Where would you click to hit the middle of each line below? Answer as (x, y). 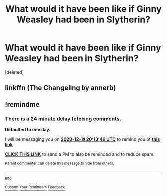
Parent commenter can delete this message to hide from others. (60, 163)
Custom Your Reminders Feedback (35, 187)
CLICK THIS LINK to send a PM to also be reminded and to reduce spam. (80, 154)
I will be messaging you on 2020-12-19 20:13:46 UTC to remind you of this (83, 139)
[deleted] (14, 72)
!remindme (22, 105)
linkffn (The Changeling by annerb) (61, 88)
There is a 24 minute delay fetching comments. (63, 119)
